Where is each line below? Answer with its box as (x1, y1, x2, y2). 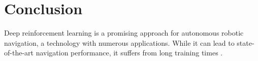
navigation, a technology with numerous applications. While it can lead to (4, 37, 235, 48)
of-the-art (4, 47, 34, 58)
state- (237, 37, 254, 48)
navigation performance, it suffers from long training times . (36, 47, 223, 58)
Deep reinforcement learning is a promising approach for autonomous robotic (4, 27, 244, 38)
